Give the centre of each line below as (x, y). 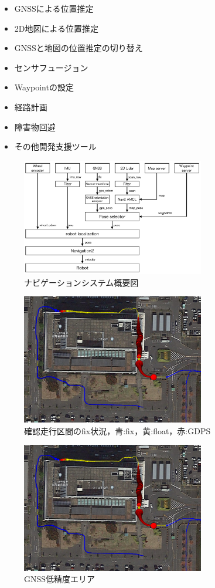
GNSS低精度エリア (60, 579)
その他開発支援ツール (55, 146)
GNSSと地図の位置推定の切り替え (79, 48)
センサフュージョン (51, 67)
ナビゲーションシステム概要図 (81, 282)
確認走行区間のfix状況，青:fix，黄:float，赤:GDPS (117, 430)
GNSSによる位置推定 (54, 8)
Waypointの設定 (44, 87)
